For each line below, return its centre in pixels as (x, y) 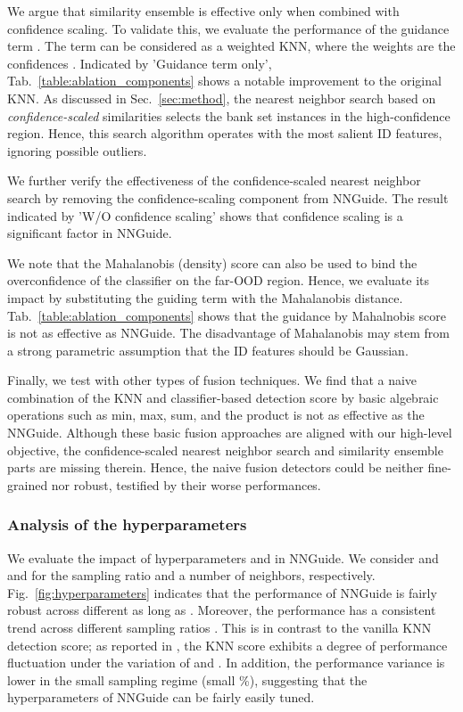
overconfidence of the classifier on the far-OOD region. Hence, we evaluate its (219, 280)
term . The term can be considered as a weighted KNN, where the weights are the (231, 46)
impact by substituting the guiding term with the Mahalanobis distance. (205, 297)
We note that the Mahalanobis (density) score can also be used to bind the (212, 262)
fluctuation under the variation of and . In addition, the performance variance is (226, 663)
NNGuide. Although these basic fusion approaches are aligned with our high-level (230, 433)
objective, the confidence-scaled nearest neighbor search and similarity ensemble (225, 450)
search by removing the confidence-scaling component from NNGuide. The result (228, 197)
